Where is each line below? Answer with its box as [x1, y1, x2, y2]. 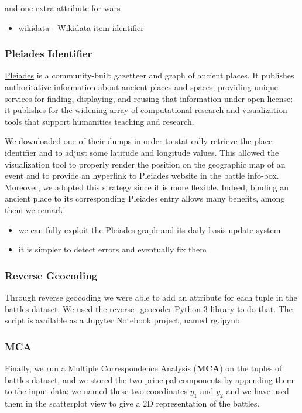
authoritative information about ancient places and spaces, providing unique [5, 81, 279, 93]
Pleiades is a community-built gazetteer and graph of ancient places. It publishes [5, 69, 294, 81]
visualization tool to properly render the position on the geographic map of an [5, 158, 286, 170]
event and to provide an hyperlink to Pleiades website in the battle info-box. [5, 169, 279, 182]
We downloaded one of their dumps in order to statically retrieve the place [5, 135, 273, 147]
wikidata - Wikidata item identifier [18, 21, 144, 33]
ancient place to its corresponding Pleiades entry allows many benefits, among [5, 192, 285, 204]
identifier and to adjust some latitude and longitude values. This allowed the [5, 146, 279, 158]
